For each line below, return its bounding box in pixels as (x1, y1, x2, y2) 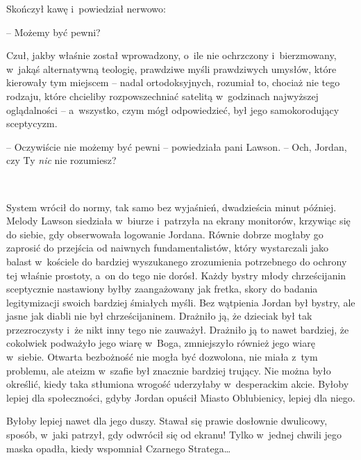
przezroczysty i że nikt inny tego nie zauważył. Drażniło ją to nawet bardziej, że (6, 322, 349, 336)
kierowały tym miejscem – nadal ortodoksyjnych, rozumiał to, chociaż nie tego (6, 75, 340, 90)
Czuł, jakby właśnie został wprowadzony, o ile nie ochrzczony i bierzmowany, (6, 48, 337, 63)
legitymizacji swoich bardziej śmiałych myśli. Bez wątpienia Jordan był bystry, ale (6, 295, 355, 309)
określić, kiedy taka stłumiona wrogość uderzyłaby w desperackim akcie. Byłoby (6, 377, 349, 391)
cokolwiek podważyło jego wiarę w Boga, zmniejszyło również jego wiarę (6, 336, 315, 350)
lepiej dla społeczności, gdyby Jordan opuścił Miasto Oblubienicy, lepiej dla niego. (6, 390, 355, 404)
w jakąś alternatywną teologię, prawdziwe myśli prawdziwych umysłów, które (6, 61, 337, 76)
